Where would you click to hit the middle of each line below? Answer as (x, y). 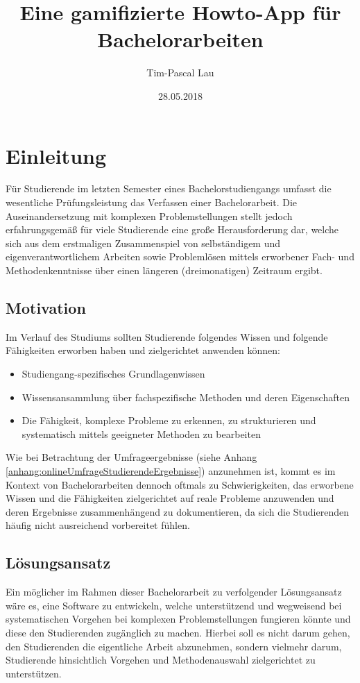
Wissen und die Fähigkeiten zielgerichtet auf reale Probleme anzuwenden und (170, 498)
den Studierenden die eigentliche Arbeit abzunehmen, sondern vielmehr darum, (174, 646)
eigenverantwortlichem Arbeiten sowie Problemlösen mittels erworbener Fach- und (180, 256)
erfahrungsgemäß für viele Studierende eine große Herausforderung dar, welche (172, 229)
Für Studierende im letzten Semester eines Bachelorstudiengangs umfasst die (169, 188)
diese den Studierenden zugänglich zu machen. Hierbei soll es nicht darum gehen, (178, 632)
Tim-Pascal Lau (180, 73)
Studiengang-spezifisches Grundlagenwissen (113, 373)
